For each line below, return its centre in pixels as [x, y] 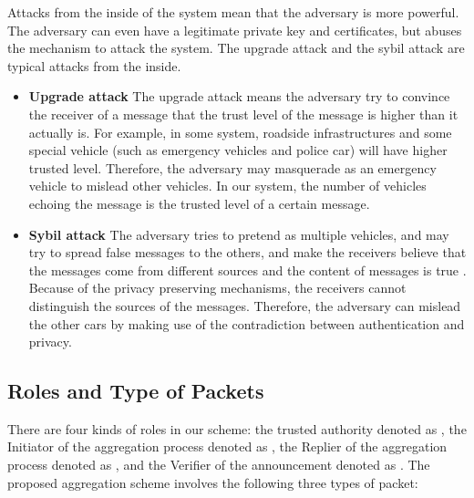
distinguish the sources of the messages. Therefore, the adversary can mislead [245, 305]
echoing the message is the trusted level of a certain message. [199, 203]
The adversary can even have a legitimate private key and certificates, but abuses [235, 30]
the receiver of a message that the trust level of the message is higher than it [243, 114]
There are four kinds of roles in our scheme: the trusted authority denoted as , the [237, 428]
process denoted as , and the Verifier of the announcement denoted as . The [219, 465]
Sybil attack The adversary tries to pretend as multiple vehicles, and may [239, 234]
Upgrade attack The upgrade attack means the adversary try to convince [239, 96]
